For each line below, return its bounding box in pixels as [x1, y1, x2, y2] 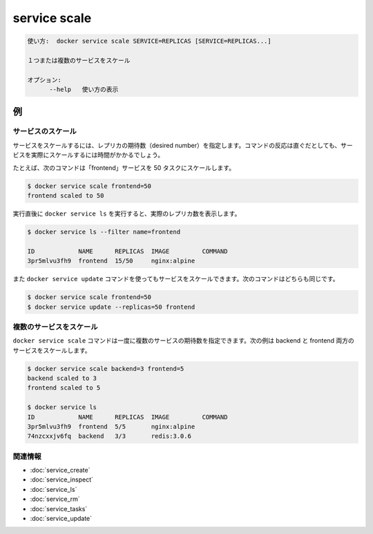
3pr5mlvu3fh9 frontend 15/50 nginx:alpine [27, 257, 195, 265]
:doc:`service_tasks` [30, 504, 88, 513]
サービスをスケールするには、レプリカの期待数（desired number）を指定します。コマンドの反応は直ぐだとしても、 [12, 141, 341, 149]
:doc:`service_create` [30, 466, 90, 475]
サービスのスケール [12, 126, 77, 136]
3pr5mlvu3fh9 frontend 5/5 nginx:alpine [27, 422, 195, 430]
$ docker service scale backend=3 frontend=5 [27, 365, 184, 372]
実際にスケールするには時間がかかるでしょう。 [30, 151, 164, 159]
